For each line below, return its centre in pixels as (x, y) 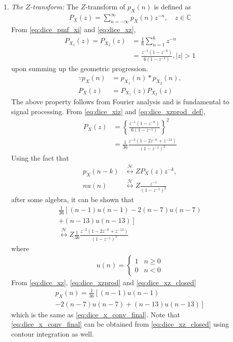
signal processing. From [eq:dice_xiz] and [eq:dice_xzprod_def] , (108, 111)
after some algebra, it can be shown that (72, 199)
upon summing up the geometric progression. (79, 68)
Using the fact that (40, 158)
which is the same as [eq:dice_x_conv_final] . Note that (96, 314)
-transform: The (54, 6)
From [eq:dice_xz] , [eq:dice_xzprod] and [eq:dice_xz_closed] (104, 282)
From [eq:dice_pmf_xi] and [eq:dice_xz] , (73, 29)
